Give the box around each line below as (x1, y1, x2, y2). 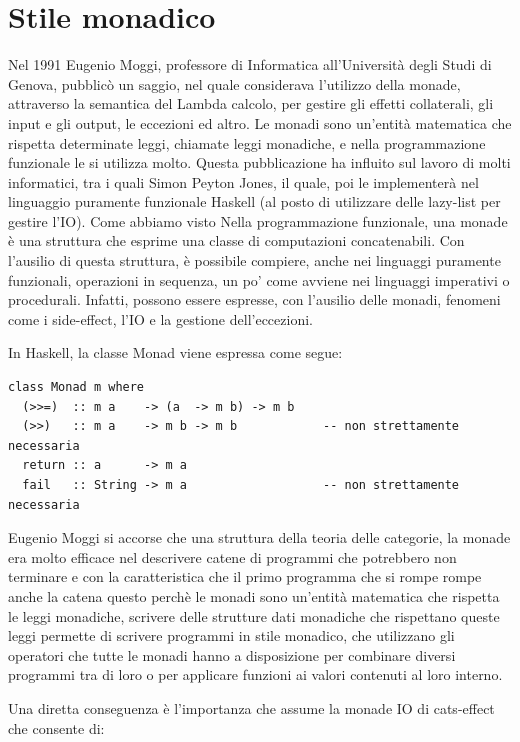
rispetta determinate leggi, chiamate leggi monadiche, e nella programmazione (8, 132, 486, 153)
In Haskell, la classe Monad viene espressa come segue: (8, 342, 343, 363)
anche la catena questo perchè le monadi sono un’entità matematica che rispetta (8, 585, 500, 606)
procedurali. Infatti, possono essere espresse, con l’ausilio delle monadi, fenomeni (8, 289, 501, 310)
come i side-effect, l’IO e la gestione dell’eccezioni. (8, 308, 313, 329)
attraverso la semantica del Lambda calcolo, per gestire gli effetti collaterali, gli (8, 93, 494, 114)
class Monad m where (8, 380, 145, 395)
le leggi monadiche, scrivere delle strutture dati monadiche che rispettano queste (8, 605, 500, 626)
